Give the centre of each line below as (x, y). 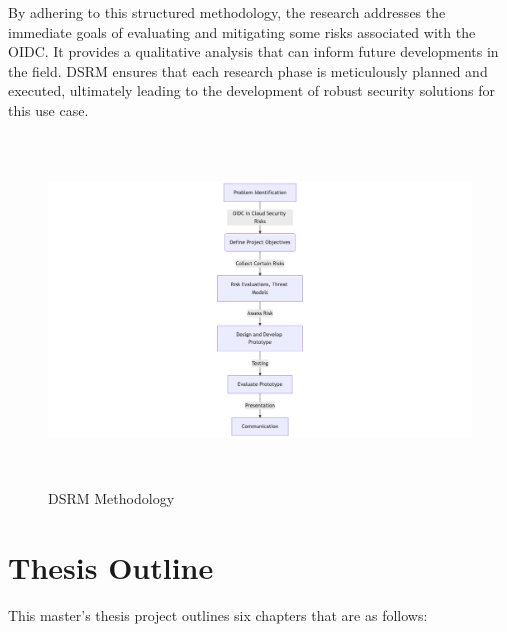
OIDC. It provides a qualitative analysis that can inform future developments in (253, 51)
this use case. (48, 109)
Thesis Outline (111, 566)
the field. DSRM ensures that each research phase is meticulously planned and (248, 70)
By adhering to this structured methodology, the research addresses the (227, 12)
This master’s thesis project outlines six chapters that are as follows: (218, 614)
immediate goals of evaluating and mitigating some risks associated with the (242, 31)
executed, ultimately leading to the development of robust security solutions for (251, 90)
